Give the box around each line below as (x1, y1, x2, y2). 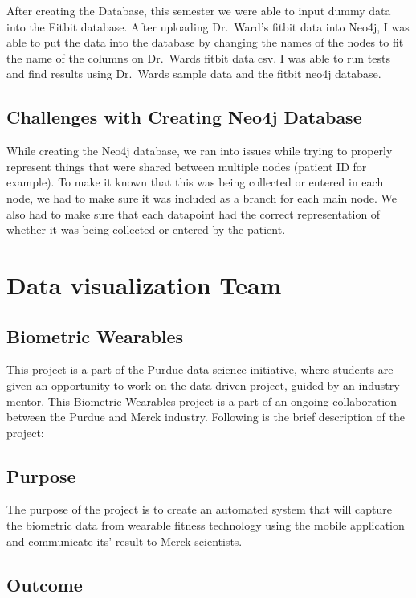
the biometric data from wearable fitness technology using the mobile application (6, 517, 405, 534)
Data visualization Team (6, 268, 282, 301)
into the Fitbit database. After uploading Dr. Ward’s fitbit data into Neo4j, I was (6, 18, 410, 35)
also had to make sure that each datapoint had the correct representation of (6, 205, 381, 222)
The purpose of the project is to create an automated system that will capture (6, 501, 392, 518)
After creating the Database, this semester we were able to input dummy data (6, 2, 391, 18)
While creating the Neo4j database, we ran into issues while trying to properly (6, 142, 393, 159)
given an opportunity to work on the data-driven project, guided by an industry (6, 376, 400, 393)
